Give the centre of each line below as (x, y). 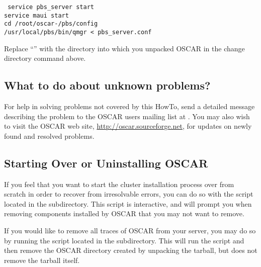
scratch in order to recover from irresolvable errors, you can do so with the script (129, 194)
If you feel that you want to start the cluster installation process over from (119, 184)
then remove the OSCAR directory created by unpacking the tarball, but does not (131, 250)
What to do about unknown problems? (107, 85)
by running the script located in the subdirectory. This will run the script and (124, 240)
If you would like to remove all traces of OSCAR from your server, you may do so (130, 230)
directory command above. (45, 58)
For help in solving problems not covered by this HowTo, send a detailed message (129, 106)
